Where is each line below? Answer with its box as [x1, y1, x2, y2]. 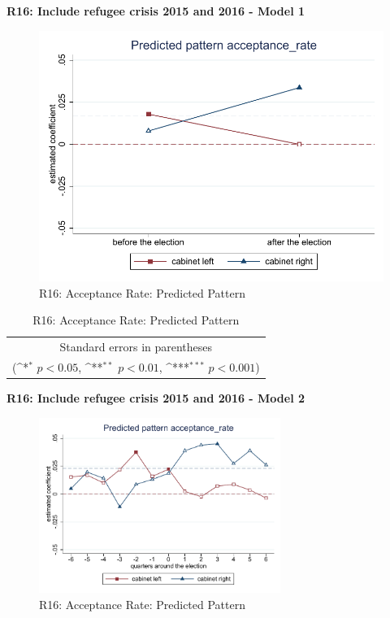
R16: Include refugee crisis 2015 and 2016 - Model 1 [6, 2, 305, 19]
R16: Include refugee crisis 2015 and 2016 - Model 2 [6, 389, 305, 406]
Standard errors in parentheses [59, 337, 213, 355]
